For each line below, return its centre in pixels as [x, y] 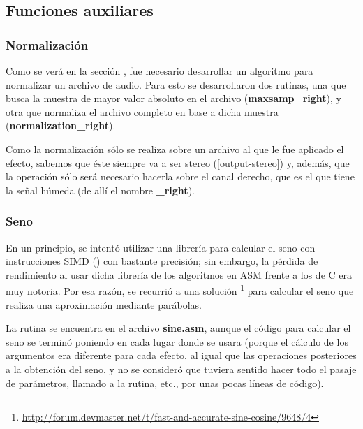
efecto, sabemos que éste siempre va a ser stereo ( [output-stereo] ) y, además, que [178, 162]
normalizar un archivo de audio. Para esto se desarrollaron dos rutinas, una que [176, 84]
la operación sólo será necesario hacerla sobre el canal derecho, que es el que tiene [180, 176]
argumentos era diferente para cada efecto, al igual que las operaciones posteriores [181, 355]
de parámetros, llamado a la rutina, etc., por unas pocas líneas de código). [165, 383]
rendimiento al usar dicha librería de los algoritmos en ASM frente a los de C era [179, 274]
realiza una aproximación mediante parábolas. [104, 304]
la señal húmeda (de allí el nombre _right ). [100, 190]
